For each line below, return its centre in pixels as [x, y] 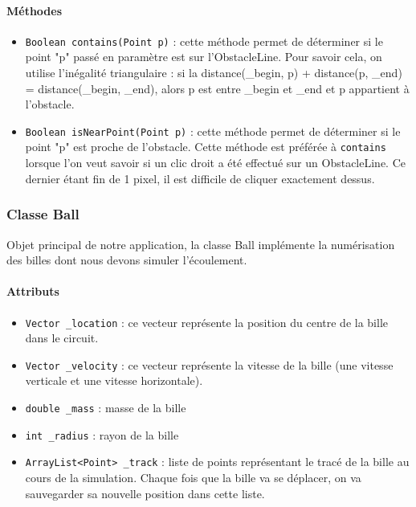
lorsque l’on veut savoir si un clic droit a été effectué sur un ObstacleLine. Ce [215, 163]
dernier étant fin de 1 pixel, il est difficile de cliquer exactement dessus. [200, 178]
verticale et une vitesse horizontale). [114, 380]
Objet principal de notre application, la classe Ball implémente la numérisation [201, 244]
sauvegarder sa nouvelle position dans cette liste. [145, 493]
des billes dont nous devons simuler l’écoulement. [127, 260]
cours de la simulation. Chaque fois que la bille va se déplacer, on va [193, 477]
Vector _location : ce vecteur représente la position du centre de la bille [207, 322]
